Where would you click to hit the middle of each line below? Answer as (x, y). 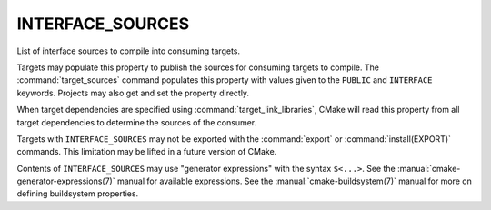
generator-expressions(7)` (66, 181)
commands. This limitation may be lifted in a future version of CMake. (147, 152)
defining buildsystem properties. (78, 194)
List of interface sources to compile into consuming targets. (129, 51)
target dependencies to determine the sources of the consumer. (137, 122)
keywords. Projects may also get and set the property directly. (133, 93)
